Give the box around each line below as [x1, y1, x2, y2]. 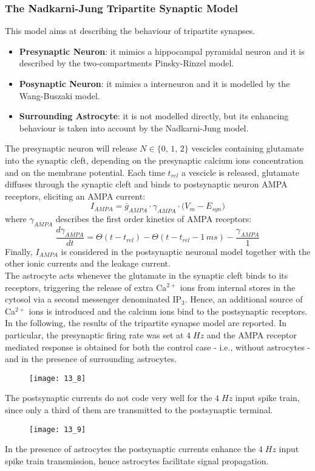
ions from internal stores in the [180, 281, 296, 293]
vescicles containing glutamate [191, 142, 304, 155]
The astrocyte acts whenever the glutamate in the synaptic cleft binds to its [5, 268, 288, 281]
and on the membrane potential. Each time [5, 166, 165, 178]
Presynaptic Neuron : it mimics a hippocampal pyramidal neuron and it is [19, 44, 305, 57]
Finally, [5, 245, 33, 257]
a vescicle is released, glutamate [181, 166, 299, 178]
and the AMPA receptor [206, 328, 297, 341]
